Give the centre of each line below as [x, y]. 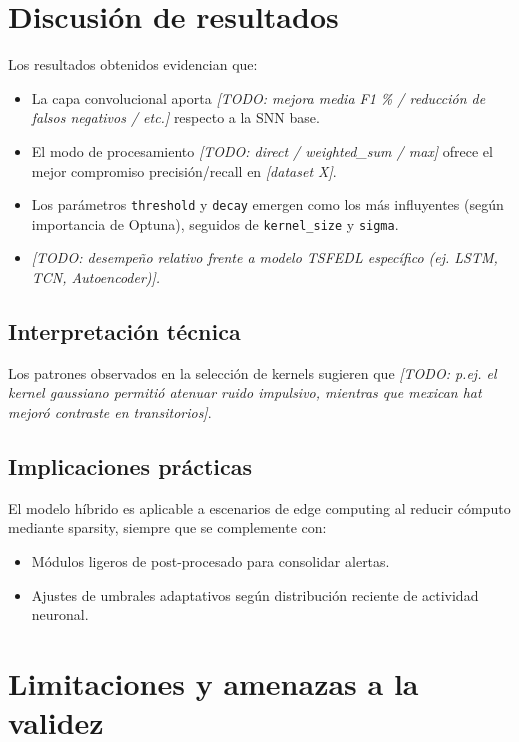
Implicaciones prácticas [130, 465]
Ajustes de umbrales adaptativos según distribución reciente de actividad [255, 594]
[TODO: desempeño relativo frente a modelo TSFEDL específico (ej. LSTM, [264, 257]
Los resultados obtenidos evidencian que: [133, 64]
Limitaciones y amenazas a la [213, 682]
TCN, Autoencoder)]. [96, 277]
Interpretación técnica [124, 330]
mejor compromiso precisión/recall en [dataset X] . [184, 170]
